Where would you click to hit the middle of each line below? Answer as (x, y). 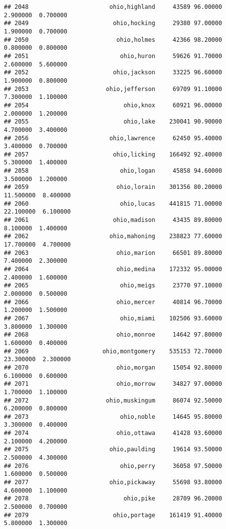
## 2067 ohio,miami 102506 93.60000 (113, 318)
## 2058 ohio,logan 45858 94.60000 (113, 171)
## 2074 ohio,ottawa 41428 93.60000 (113, 433)
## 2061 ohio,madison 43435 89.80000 (113, 220)
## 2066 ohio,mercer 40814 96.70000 (113, 302)
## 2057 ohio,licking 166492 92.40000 (113, 154)
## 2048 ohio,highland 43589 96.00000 (113, 7)
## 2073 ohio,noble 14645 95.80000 (113, 417)
